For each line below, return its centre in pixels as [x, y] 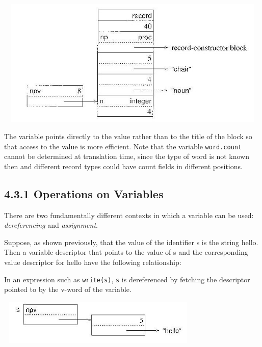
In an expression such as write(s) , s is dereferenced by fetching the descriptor [127, 279]
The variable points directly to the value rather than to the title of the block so [128, 136]
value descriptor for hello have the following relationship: [93, 262]
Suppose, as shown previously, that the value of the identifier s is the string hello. [131, 242]
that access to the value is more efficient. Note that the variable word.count [123, 146]
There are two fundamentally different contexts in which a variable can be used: [129, 215]
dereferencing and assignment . [51, 225]
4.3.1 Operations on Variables [84, 193]
